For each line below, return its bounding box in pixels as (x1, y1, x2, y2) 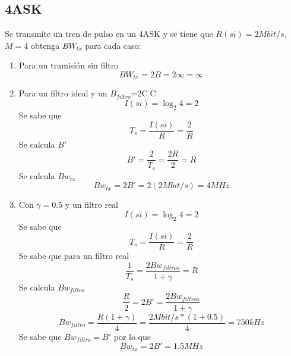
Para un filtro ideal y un (18, 87, 107, 99)
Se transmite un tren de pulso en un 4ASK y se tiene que (5, 27, 213, 40)
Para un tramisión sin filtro (18, 59, 119, 71)
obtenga (30, 39, 60, 51)
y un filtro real (65, 198, 119, 211)
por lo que (113, 330, 151, 342)
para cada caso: (85, 39, 141, 51)
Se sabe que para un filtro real (18, 249, 129, 262)
